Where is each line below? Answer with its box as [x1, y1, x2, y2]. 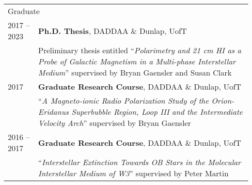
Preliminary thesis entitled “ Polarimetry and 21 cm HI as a [38, 45, 241, 56]
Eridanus [38, 106, 69, 117]
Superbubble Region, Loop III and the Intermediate [71, 106, 243, 117]
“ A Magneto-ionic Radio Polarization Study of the [38, 95, 209, 106]
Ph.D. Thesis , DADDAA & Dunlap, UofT [38, 25, 187, 36]
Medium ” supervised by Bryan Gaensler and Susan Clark [38, 67, 232, 78]
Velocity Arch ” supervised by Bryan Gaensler [38, 117, 191, 128]
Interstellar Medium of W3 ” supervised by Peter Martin [38, 168, 229, 179]
